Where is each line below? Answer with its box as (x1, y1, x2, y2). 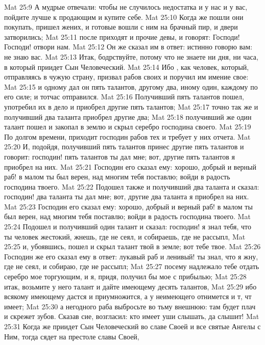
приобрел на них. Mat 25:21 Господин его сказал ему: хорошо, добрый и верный (4, 161, 256, 172)
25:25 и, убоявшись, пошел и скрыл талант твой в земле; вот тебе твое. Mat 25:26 (4, 241, 261, 252)
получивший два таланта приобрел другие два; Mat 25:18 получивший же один (4, 111, 252, 122)
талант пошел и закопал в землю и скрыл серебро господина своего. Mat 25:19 (4, 121, 251, 132)
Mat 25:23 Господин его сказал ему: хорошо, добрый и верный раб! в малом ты (4, 201, 253, 211)
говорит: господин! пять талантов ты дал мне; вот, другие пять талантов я (4, 151, 235, 162)
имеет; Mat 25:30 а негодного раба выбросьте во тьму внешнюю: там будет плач (4, 301, 256, 311)
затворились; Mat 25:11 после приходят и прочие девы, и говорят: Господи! (4, 31, 240, 42)
